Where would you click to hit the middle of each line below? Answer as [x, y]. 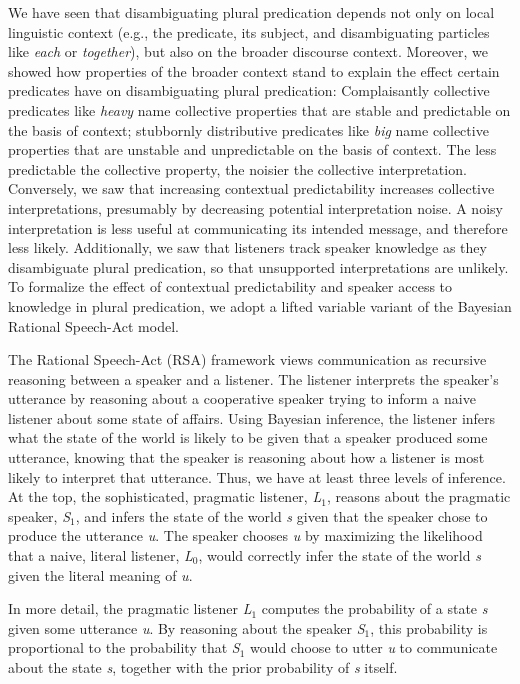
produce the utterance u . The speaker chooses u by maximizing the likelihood [245, 535]
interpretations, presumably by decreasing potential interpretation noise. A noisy [255, 207]
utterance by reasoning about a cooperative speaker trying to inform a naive [242, 398]
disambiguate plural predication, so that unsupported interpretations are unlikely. [258, 266]
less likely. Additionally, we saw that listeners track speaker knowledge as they [247, 247]
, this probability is [429, 627]
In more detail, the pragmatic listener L [130, 608]
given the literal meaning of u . [100, 574]
